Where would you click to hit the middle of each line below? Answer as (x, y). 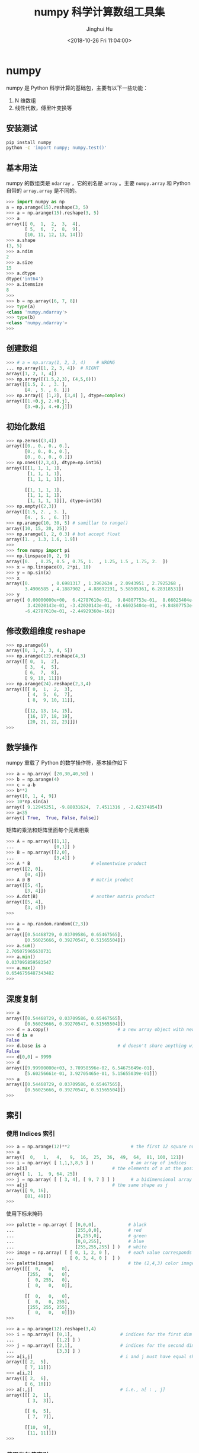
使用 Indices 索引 (31, 1134)
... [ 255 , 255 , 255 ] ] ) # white (76, 1247)
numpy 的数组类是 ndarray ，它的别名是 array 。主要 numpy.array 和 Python (98, 183)
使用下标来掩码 (24, 1214)
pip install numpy (29, 142)
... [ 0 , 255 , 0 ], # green (76, 1236)
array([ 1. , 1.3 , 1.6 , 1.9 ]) (42, 539)
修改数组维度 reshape (46, 631)
